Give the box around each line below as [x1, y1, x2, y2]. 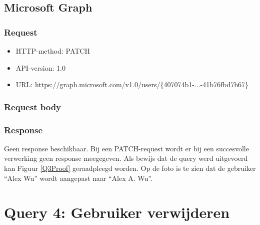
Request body [4, 100, 61, 113]
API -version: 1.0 [15, 62, 65, 73]
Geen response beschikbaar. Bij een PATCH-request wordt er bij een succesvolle [4, 143, 249, 153]
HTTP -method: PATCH [15, 46, 90, 56]
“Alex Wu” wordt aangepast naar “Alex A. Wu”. [4, 172, 152, 183]
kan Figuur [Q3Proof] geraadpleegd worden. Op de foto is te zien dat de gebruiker [4, 163, 256, 173]
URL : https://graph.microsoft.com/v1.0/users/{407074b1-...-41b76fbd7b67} [15, 79, 249, 90]
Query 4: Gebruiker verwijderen [4, 202, 230, 222]
